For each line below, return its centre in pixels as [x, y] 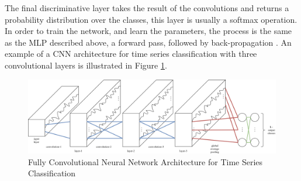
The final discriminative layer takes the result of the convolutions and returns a [147, 8]
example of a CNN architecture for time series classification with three [131, 54]
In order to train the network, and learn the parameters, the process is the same [148, 31]
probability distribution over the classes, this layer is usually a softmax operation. [151, 19]
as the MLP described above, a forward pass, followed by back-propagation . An [148, 42]
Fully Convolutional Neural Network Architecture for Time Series [146, 161]
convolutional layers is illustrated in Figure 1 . [86, 65]
